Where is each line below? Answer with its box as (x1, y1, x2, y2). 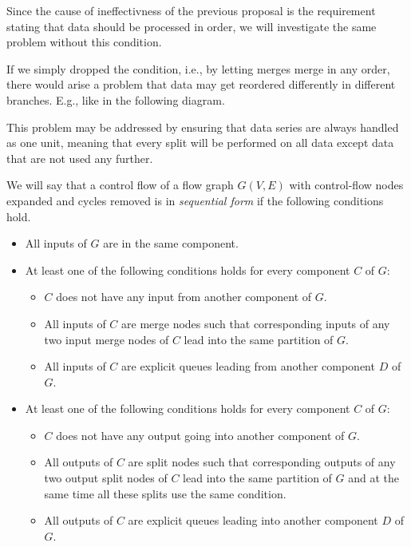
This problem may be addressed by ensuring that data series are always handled (6, 118, 399, 135)
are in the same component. (103, 235, 239, 252)
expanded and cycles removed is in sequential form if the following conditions (6, 192, 384, 208)
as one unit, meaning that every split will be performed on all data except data (6, 134, 394, 151)
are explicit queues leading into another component (128, 512, 378, 529)
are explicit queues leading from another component (121, 358, 375, 375)
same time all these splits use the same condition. (44, 485, 287, 501)
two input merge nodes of (44, 331, 169, 347)
